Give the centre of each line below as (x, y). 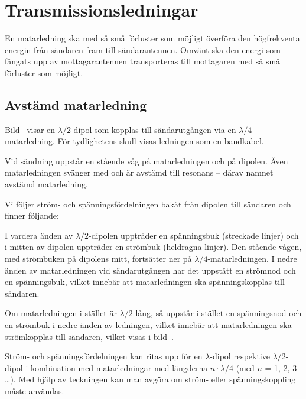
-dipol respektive (240, 356)
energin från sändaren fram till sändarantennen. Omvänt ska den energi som (143, 49)
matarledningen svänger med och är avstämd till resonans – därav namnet (139, 172)
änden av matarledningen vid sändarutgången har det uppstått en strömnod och (150, 270)
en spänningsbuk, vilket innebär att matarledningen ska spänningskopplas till (145, 282)
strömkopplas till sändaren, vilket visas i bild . (89, 336)
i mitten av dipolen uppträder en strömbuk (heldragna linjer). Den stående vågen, (153, 247)
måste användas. (35, 390)
